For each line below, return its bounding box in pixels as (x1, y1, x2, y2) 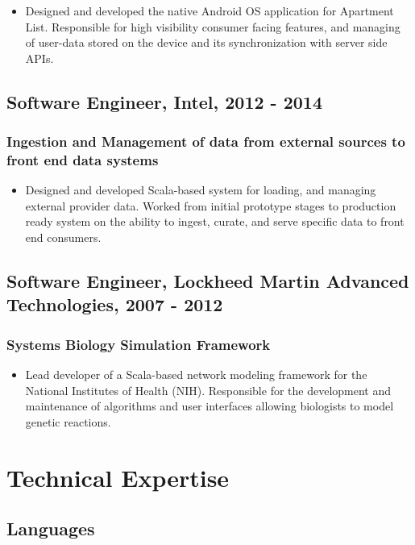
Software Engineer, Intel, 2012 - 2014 (6, 89, 323, 114)
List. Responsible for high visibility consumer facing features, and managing (25, 18, 400, 35)
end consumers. (25, 229, 102, 246)
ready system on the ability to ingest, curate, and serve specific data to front (25, 213, 405, 230)
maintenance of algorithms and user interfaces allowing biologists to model (25, 397, 394, 414)
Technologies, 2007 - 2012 (6, 292, 223, 317)
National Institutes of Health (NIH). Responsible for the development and (25, 381, 392, 398)
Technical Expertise (6, 460, 230, 493)
